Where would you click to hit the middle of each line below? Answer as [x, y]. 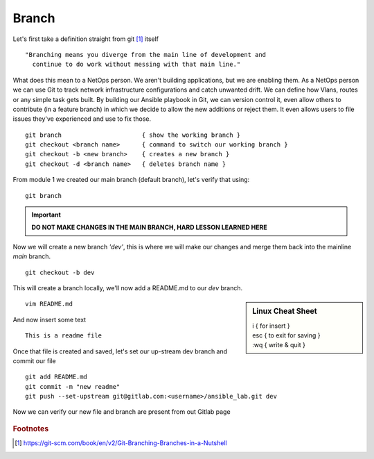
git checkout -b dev [60, 272]
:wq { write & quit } [279, 345]
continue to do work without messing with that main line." [136, 65]
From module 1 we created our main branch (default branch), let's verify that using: [131, 180]
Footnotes [31, 428]
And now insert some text [50, 319]
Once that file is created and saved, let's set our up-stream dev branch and [120, 351]
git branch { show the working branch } [133, 135]
